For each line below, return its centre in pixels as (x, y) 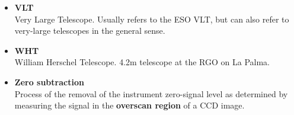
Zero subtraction (49, 82)
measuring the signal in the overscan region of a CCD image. (130, 105)
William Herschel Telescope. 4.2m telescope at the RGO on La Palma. (142, 62)
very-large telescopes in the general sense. (90, 31)
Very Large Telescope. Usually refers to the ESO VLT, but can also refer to (152, 19)
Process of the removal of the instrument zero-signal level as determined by (151, 93)
